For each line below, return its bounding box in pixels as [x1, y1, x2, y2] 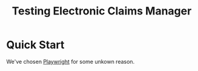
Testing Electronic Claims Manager [12, 4, 192, 18]
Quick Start [6, 38, 65, 52]
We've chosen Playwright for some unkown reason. [6, 58, 135, 65]
